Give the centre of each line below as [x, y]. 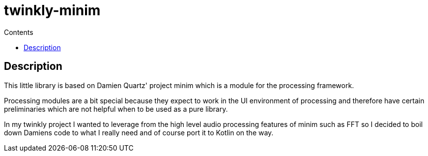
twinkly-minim [52, 10]
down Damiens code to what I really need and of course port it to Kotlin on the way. [139, 132]
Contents [19, 32]
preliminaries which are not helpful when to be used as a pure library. [116, 109]
